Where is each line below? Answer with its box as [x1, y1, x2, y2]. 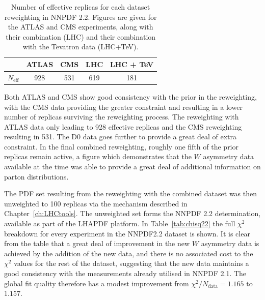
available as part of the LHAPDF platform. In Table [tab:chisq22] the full [4, 218, 235, 229]
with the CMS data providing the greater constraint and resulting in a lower [4, 101, 243, 112]
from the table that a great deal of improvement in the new [4, 238, 190, 249]
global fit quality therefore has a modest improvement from [4, 278, 189, 288]
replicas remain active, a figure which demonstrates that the [4, 151, 192, 162]
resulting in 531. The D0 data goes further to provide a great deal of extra [4, 131, 236, 142]
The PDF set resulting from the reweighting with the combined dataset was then [4, 188, 257, 199]
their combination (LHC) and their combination [6, 31, 156, 42]
